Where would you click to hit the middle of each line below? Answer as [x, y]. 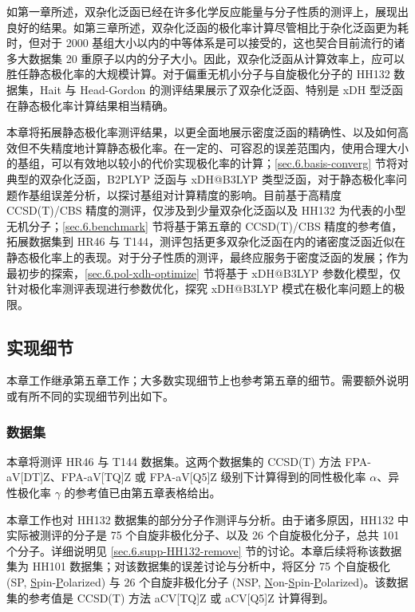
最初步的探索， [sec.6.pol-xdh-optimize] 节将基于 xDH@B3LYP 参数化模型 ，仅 [204, 272]
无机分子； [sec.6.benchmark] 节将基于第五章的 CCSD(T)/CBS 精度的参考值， [205, 225]
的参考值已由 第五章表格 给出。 [142, 493]
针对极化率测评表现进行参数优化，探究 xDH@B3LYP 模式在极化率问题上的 [200, 288]
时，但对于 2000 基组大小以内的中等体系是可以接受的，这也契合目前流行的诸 [206, 43]
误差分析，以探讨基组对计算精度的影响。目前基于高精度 [196, 194]
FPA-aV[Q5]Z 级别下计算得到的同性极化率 [258, 477]
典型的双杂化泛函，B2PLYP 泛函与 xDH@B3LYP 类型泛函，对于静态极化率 [202, 178]
